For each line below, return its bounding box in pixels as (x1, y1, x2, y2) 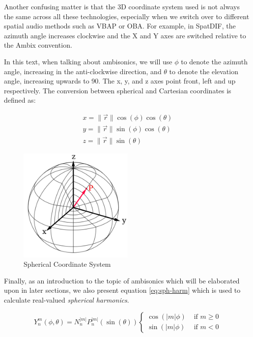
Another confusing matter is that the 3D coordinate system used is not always (4, 1, 240, 11)
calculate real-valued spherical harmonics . (4, 295, 129, 305)
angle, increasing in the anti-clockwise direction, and (4, 66, 162, 76)
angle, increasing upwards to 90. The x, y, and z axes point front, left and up (4, 76, 236, 86)
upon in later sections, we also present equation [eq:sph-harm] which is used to (4, 285, 241, 295)
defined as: (4, 95, 36, 105)
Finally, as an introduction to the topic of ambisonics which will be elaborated (4, 275, 240, 285)
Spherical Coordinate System (24, 259, 111, 269)
